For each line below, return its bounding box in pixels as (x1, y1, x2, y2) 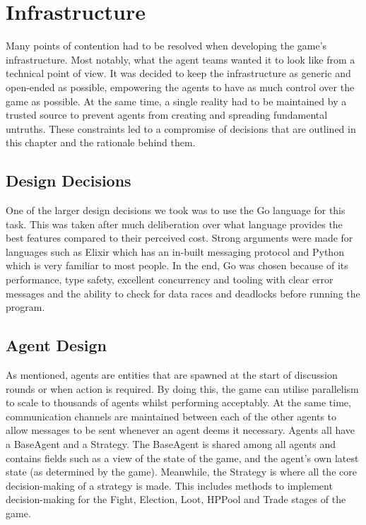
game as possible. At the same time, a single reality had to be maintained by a (6, 93, 347, 108)
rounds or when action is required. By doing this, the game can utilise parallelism (6, 381, 359, 396)
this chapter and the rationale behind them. (6, 135, 196, 150)
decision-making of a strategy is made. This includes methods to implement (6, 478, 333, 492)
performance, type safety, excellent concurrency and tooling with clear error (6, 272, 333, 287)
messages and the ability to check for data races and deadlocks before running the (6, 285, 360, 300)
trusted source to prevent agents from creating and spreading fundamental (6, 107, 328, 122)
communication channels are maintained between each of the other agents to (6, 408, 337, 423)
